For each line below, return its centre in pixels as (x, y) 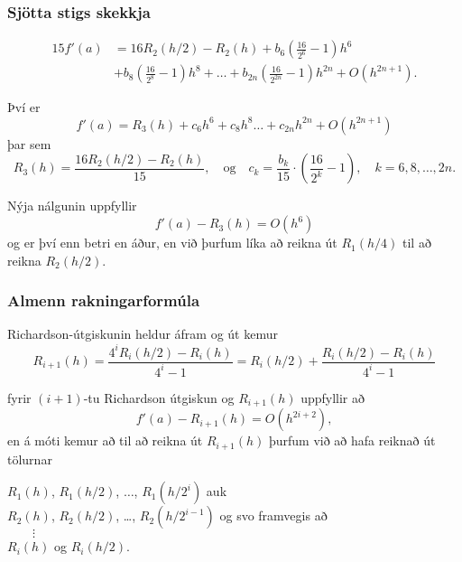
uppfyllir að (333, 397)
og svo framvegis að (273, 515)
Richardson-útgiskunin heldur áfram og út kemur (143, 334)
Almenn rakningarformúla (104, 300)
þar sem (29, 143)
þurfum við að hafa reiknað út (352, 440)
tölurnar (30, 459)
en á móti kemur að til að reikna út (105, 440)
